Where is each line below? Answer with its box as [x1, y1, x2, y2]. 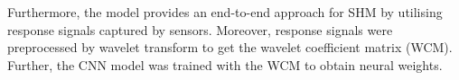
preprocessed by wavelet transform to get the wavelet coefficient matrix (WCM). [7, 38, 453, 57]
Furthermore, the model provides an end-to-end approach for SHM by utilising [7, 3, 443, 21]
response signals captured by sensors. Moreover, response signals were [7, 20, 393, 39]
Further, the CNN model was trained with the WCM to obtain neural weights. [7, 55, 443, 74]
